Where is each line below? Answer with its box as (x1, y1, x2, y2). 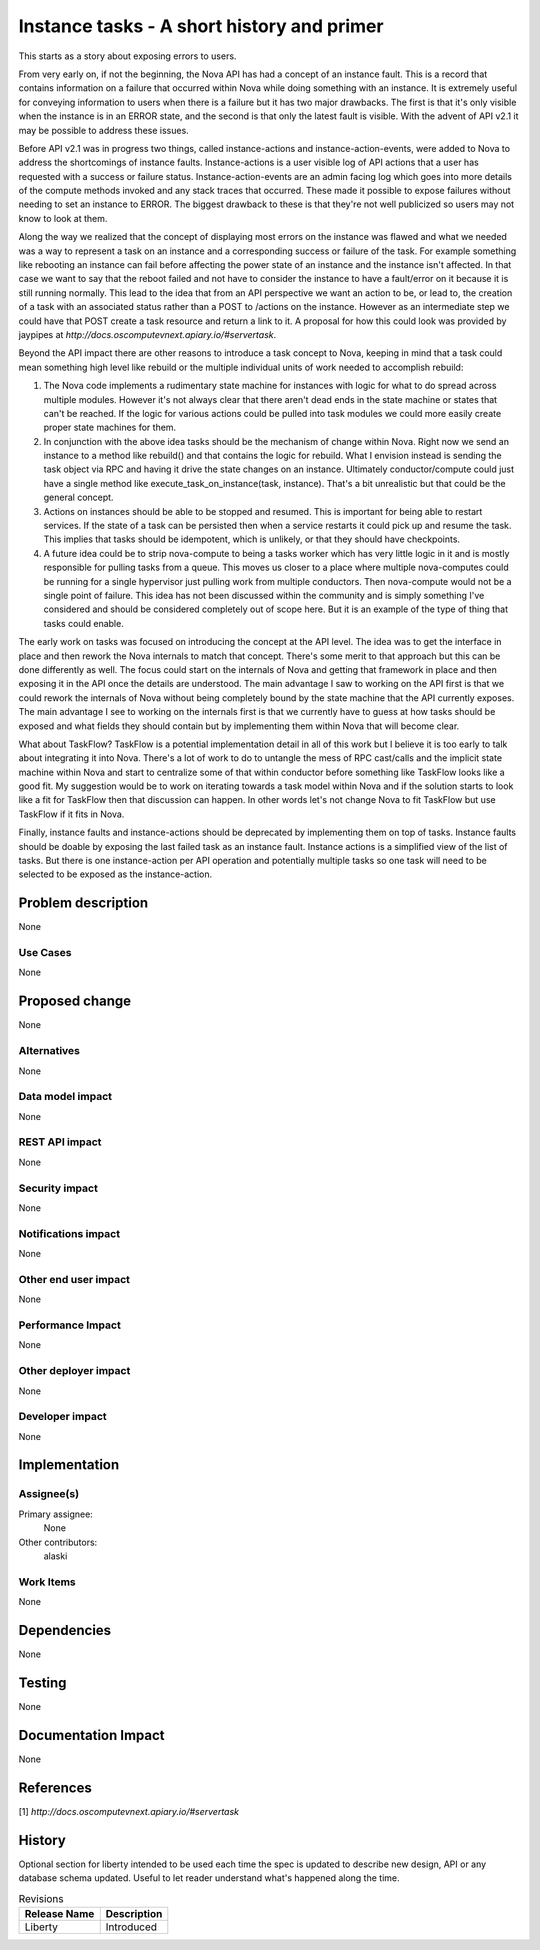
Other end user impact (18, 1272, 130, 1286)
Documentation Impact (18, 1726, 165, 1744)
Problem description (18, 895, 149, 912)
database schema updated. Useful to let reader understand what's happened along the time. (18, 1872, 400, 1884)
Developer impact (18, 1410, 107, 1424)
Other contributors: (18, 1536, 98, 1548)
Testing (18, 1674, 67, 1691)
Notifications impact (18, 1226, 120, 1240)
